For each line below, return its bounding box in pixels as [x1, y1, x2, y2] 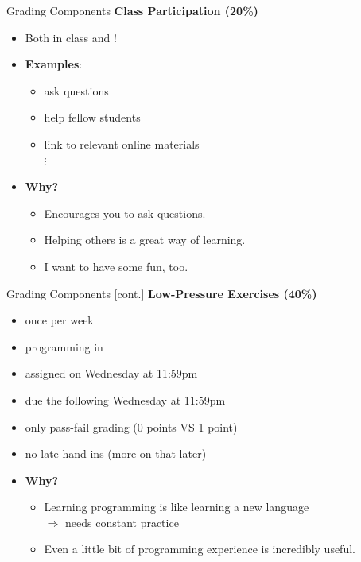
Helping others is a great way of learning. [44, 231, 246, 248]
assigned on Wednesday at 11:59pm [25, 365, 198, 382]
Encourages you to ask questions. [44, 204, 206, 221]
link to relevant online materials [44, 135, 200, 152]
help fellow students [44, 109, 141, 126]
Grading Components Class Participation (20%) [6, 2, 258, 18]
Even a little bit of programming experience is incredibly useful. [44, 541, 355, 557]
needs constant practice [64, 514, 179, 530]
